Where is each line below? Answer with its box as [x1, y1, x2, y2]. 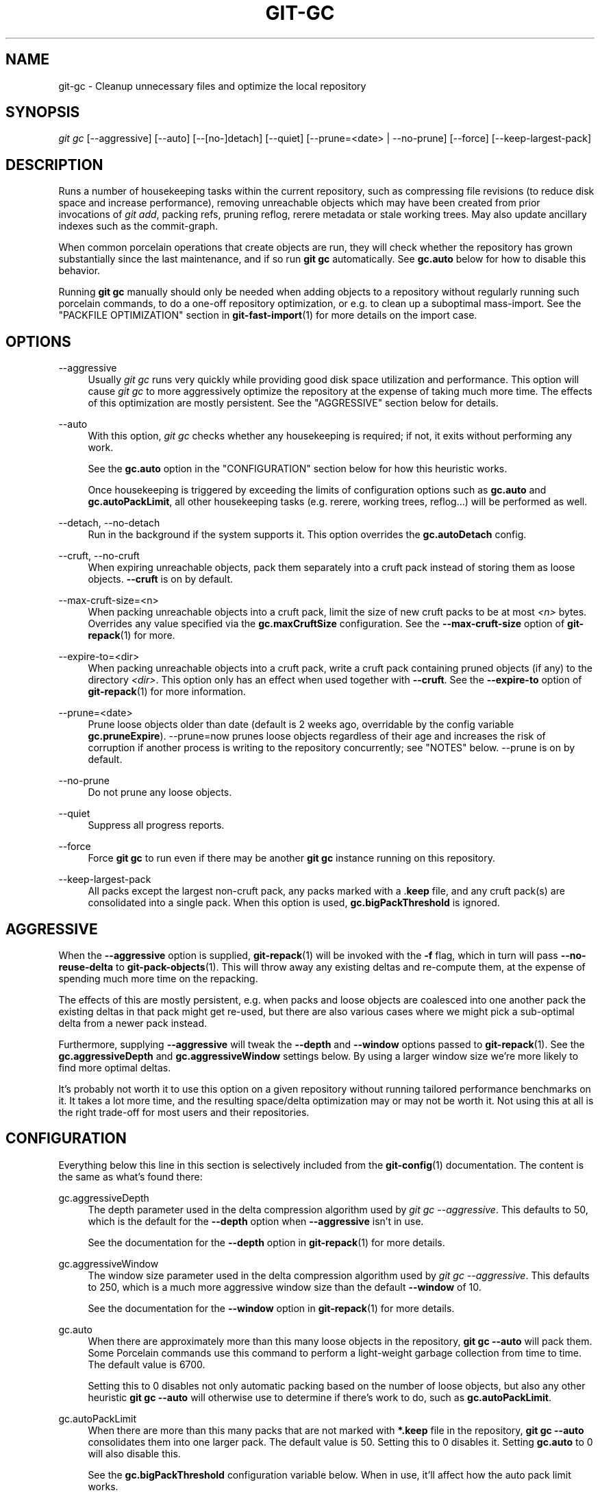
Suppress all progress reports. [88, 819, 225, 832]
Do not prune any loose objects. [88, 786, 232, 799]
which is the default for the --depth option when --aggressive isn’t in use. [88, 1215, 424, 1227]
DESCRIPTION [5, 156, 103, 173]
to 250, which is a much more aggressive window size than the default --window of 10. [88, 1280, 482, 1293]
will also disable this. [88, 1447, 181, 1459]
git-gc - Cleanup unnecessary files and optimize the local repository [58, 80, 366, 92]
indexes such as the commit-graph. [58, 220, 218, 232]
